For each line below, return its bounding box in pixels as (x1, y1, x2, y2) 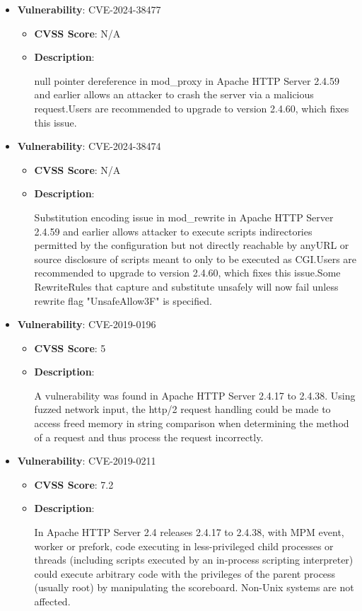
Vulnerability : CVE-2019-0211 (17, 453, 156, 468)
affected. (34, 594, 71, 608)
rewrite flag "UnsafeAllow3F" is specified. (34, 293, 212, 308)
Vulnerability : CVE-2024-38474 (17, 139, 161, 153)
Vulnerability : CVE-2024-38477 (17, 2, 161, 16)
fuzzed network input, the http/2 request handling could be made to (34, 402, 331, 417)
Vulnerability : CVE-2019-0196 (17, 317, 156, 332)
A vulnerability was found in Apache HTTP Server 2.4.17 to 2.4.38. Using (34, 388, 356, 402)
